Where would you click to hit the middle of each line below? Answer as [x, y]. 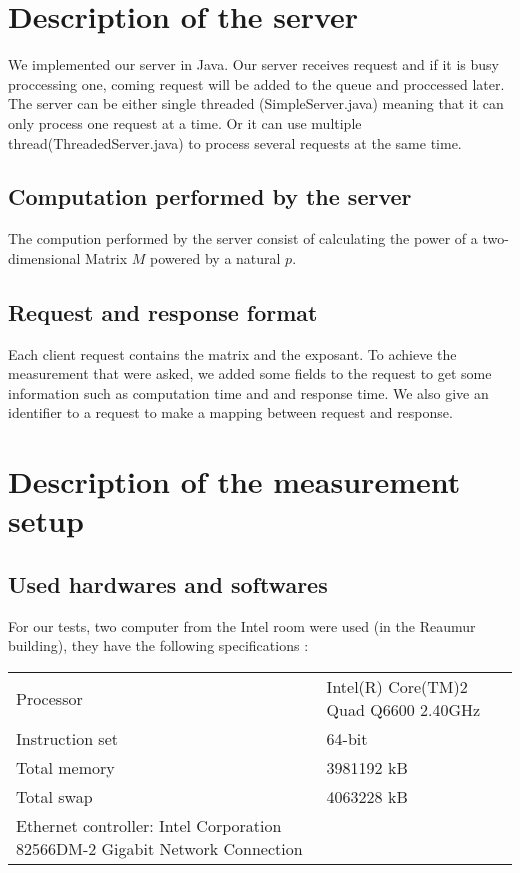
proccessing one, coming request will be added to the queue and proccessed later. [256, 83]
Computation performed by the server [210, 196]
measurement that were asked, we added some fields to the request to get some [250, 373]
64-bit [347, 739]
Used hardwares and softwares [168, 584]
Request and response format [163, 311]
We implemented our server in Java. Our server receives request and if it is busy [253, 64]
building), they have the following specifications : [158, 645]
